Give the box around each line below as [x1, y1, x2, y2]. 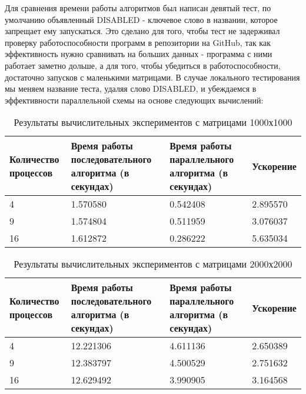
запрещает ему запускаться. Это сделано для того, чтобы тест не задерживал [5, 25, 280, 37]
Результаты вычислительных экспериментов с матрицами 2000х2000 [14, 257, 292, 271]
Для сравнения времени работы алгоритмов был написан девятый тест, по [5, 2, 271, 14]
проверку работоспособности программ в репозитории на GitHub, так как [5, 36, 271, 48]
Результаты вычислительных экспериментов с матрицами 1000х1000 [14, 115, 292, 129]
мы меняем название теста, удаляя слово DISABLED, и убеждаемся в [5, 82, 257, 95]
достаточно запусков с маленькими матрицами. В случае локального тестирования [5, 71, 300, 83]
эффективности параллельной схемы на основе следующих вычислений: [5, 94, 264, 106]
